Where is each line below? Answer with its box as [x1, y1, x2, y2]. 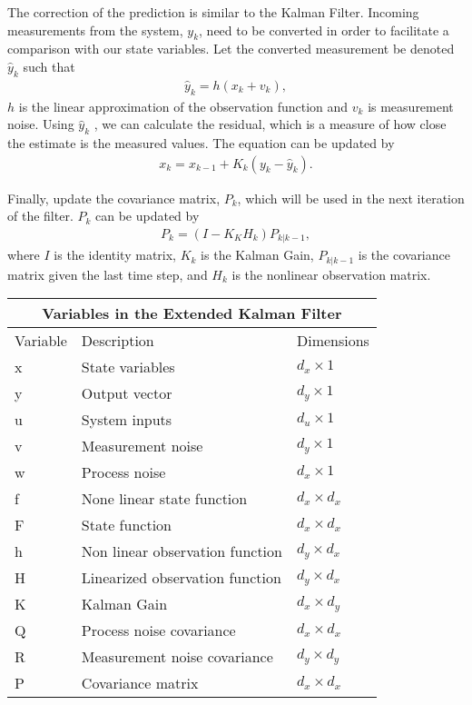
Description [81, 330, 154, 352]
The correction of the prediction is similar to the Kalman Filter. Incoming [7, 3, 419, 21]
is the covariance [358, 245, 450, 264]
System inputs [81, 409, 172, 431]
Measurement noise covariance [81, 646, 273, 668]
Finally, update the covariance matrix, [7, 188, 221, 207]
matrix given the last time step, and [7, 264, 208, 283]
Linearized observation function [81, 567, 281, 589]
